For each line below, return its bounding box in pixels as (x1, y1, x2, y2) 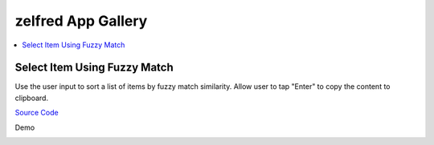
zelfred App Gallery (14, 12, 148, 30)
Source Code (14, 108, 59, 118)
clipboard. (14, 93, 48, 103)
